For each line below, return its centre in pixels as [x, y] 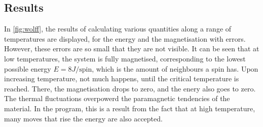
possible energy [28, 68]
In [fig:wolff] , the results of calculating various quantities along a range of [118, 29]
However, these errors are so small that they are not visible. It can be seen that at [132, 49]
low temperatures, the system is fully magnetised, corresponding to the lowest [125, 58]
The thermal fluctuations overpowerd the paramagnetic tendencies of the [117, 98]
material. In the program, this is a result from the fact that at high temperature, [130, 108]
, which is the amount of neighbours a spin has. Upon [175, 68]
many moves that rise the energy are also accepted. [83, 118]
